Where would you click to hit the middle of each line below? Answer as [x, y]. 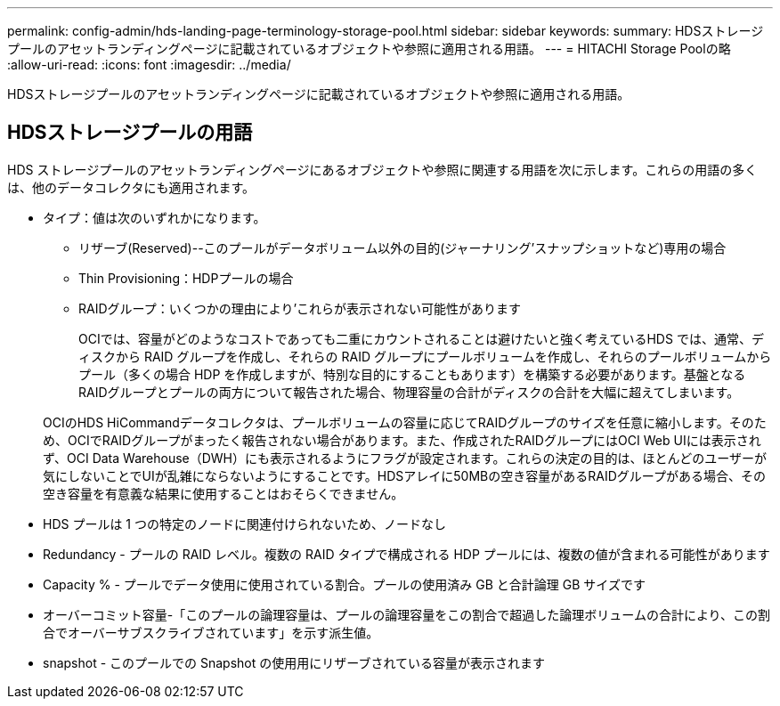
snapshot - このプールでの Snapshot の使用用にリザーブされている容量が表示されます [294, 662]
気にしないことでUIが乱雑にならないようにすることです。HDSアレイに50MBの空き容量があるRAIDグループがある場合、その [404, 475]
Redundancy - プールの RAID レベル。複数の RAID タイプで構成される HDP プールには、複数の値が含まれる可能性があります [406, 554]
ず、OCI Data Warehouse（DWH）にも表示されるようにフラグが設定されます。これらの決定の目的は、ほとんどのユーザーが [405, 458]
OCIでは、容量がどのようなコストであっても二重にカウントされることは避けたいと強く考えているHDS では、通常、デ [421, 338]
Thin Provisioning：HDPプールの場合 [186, 278]
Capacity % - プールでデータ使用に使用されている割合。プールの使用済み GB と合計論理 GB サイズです [344, 584]
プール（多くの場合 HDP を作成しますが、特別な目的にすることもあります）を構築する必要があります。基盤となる [412, 374]
